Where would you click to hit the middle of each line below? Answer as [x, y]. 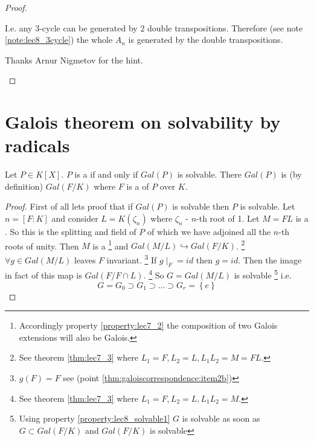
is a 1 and [111, 245]
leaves [85, 259]
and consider [75, 218]
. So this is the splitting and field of [71, 232]
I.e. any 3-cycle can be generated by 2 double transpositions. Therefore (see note [154, 27]
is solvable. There [209, 174]
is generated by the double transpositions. [206, 40]
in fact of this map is [43, 275]
